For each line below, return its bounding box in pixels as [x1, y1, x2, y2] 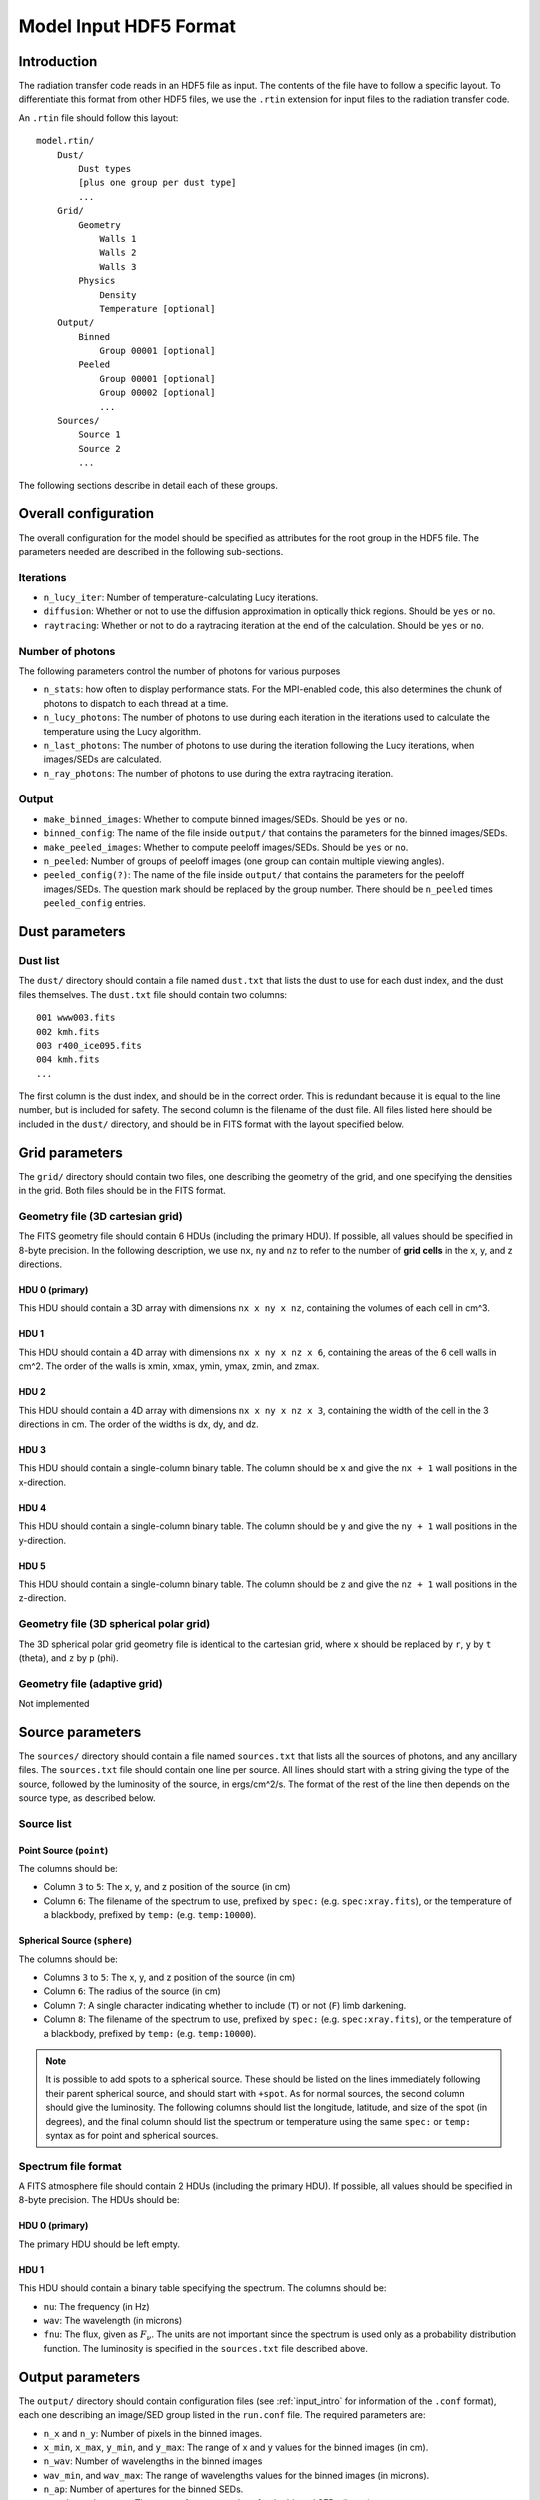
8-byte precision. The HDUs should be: [18, 2194, 180, 2206]
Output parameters [18, 2368, 140, 2385]
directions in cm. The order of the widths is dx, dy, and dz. [18, 1418, 259, 1430]
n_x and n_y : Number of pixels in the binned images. [43, 2427, 263, 2439]
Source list [18, 1816, 72, 1830]
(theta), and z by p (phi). [18, 1651, 119, 1664]
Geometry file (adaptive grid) [18, 1676, 164, 1690]
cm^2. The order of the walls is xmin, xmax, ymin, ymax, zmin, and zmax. [18, 1360, 320, 1372]
